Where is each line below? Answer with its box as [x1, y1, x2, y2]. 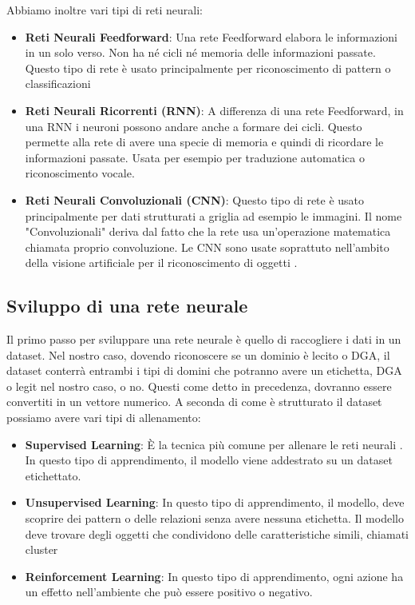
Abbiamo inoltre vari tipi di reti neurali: [6, 2, 203, 18]
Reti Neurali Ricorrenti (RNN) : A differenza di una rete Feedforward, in [25, 101, 404, 118]
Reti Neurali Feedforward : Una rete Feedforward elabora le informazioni [25, 28, 397, 45]
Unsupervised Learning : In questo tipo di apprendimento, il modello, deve [25, 494, 405, 511]
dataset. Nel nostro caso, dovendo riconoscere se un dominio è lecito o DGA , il [6, 346, 390, 363]
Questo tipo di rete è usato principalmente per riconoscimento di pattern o [25, 59, 391, 76]
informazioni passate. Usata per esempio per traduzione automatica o [25, 149, 365, 165]
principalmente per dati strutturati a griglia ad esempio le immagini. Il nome [25, 207, 402, 224]
